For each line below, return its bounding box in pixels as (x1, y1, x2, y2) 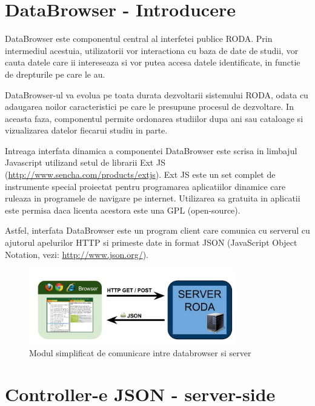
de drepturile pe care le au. (5, 67, 105, 80)
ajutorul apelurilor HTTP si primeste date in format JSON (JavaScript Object (5, 236, 297, 249)
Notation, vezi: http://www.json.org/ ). (5, 248, 148, 260)
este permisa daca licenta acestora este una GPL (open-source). (5, 203, 240, 216)
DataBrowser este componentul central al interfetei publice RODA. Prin (5, 32, 273, 45)
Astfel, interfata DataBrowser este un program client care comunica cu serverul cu (5, 224, 310, 237)
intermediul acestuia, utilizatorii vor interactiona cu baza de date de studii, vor (5, 44, 299, 56)
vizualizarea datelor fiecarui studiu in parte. (5, 124, 168, 137)
